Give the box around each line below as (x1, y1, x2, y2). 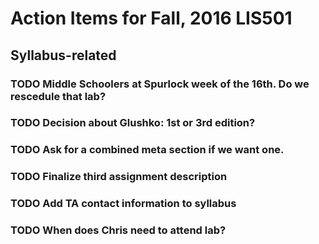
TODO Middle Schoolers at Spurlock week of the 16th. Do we (10, 77, 310, 91)
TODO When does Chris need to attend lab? (10, 223, 227, 237)
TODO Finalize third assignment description (10, 170, 228, 184)
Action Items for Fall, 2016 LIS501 (10, 7, 293, 30)
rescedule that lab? (10, 89, 107, 103)
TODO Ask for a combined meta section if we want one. (10, 143, 285, 157)
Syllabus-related (10, 47, 117, 64)
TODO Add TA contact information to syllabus (10, 197, 237, 211)
